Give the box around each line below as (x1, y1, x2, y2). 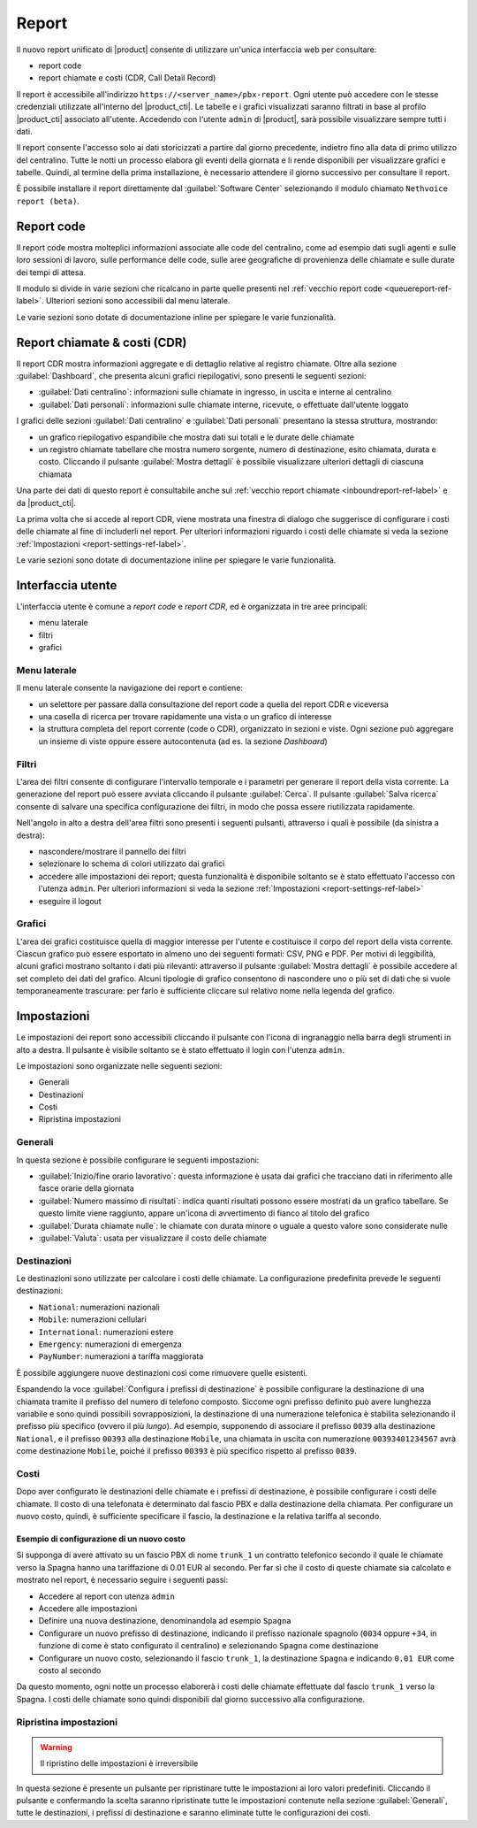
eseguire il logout (38, 895, 102, 906)
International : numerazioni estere (38, 1326, 174, 1337)
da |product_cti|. (16, 497, 77, 508)
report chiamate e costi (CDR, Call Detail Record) (38, 73, 216, 83)
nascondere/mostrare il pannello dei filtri (38, 846, 186, 856)
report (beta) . (16, 196, 79, 206)
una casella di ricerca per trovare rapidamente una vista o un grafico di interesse (38, 711, 332, 722)
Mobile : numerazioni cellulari (38, 1314, 148, 1325)
